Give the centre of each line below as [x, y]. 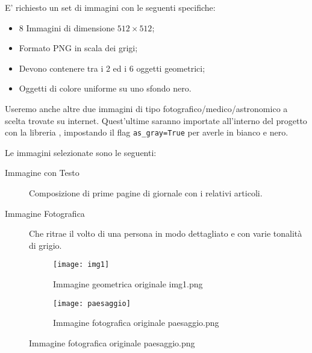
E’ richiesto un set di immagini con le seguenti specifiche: [110, 7]
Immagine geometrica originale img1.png [128, 284]
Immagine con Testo [42, 173]
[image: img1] [81, 265]
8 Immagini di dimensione [67, 27]
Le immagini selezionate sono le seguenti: [81, 152]
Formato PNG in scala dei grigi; [78, 48]
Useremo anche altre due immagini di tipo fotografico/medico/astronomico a [146, 108]
